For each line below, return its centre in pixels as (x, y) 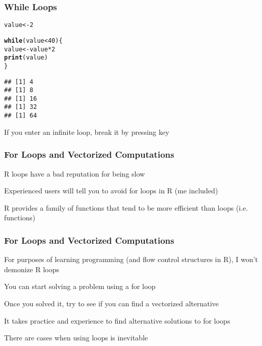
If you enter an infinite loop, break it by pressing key (87, 132)
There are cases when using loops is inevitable (76, 338)
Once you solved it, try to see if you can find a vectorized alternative (112, 303)
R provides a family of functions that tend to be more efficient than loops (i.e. (126, 207)
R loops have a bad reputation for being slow (75, 173)
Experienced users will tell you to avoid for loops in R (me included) (111, 191)
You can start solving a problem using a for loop (80, 286)
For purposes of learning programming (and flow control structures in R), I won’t (131, 259)
